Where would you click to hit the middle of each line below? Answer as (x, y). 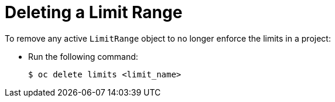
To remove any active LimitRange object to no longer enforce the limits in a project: (168, 38)
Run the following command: (83, 56)
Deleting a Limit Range (94, 12)
